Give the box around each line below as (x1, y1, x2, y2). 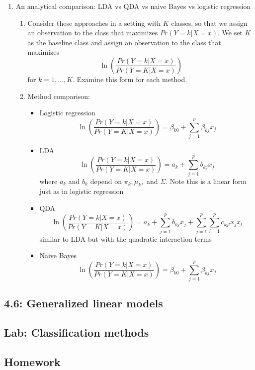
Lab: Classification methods (4, 325, 149, 340)
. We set (217, 27, 243, 38)
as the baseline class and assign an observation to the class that (27, 37, 221, 47)
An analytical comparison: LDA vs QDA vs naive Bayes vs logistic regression (15, 1, 251, 11)
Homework (4, 354, 61, 369)
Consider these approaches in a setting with (27, 17, 161, 28)
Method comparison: (27, 91, 90, 101)
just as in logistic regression (39, 186, 124, 196)
